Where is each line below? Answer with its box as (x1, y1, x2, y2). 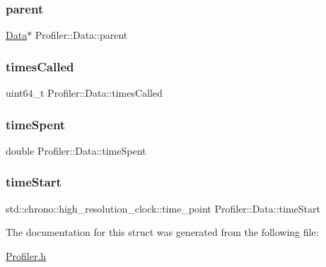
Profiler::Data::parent (35, 28, 128, 42)
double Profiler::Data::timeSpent (6, 143, 146, 158)
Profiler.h (6, 248, 47, 263)
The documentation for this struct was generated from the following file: (6, 225, 319, 239)
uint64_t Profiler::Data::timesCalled (6, 85, 163, 100)
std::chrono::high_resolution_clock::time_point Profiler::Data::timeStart (6, 201, 320, 215)
